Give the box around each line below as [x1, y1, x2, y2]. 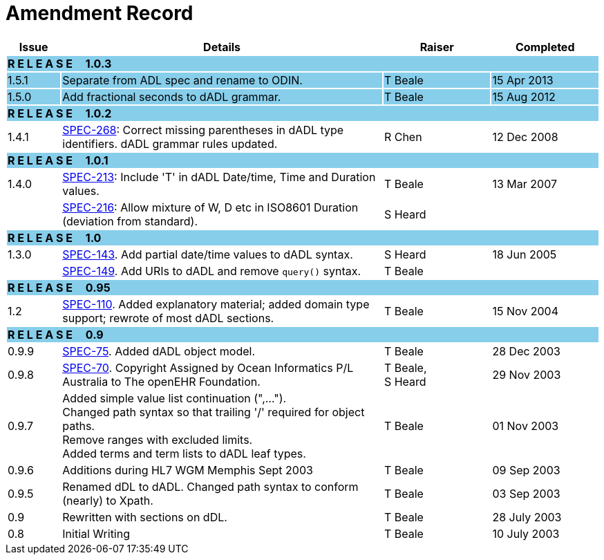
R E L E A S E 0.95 [8, 280, 111, 295]
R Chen [384, 129, 422, 144]
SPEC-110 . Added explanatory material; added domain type [62, 297, 370, 311]
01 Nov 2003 [492, 418, 559, 433]
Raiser [419, 39, 454, 54]
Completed [515, 39, 575, 54]
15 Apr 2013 [492, 73, 554, 87]
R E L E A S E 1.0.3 [8, 56, 112, 71]
